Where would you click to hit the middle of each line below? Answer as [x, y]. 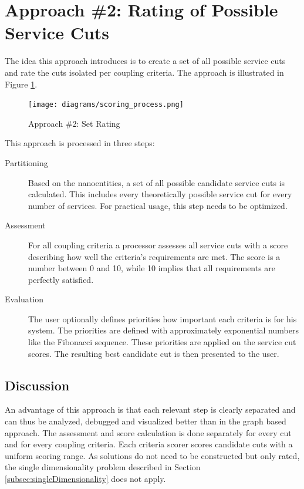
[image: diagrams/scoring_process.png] [106, 105]
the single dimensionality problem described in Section [103, 467]
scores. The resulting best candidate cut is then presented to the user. [154, 353]
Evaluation [24, 299]
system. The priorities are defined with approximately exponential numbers [163, 330]
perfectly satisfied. [61, 279]
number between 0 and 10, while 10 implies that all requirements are [152, 268]
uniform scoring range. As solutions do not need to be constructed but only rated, [152, 455]
